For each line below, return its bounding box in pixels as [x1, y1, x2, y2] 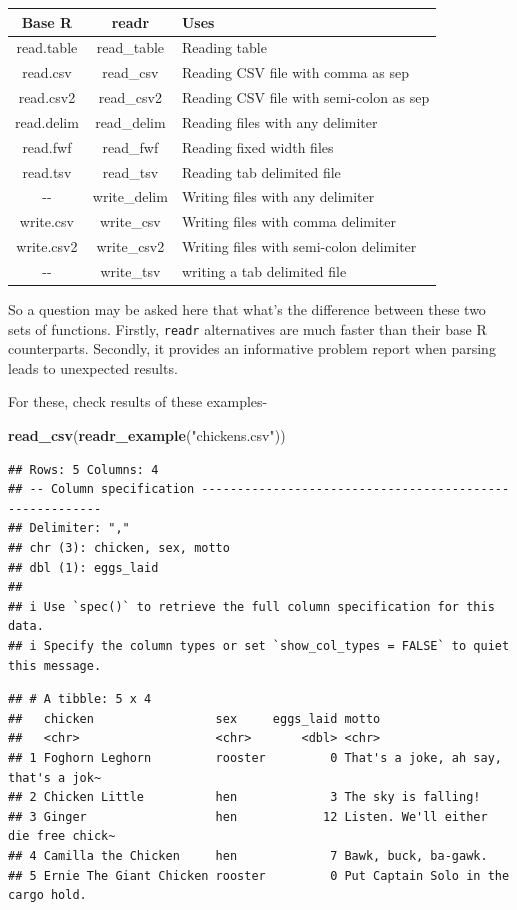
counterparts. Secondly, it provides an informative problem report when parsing [8, 338, 496, 359]
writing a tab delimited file [181, 260, 347, 281]
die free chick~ [8, 829, 116, 844]
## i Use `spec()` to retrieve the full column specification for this [8, 599, 495, 614]
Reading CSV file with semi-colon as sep [181, 87, 430, 108]
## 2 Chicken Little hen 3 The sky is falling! [8, 790, 481, 805]
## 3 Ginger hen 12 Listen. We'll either [8, 809, 488, 824]
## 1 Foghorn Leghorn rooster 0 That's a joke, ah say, [8, 750, 502, 765]
